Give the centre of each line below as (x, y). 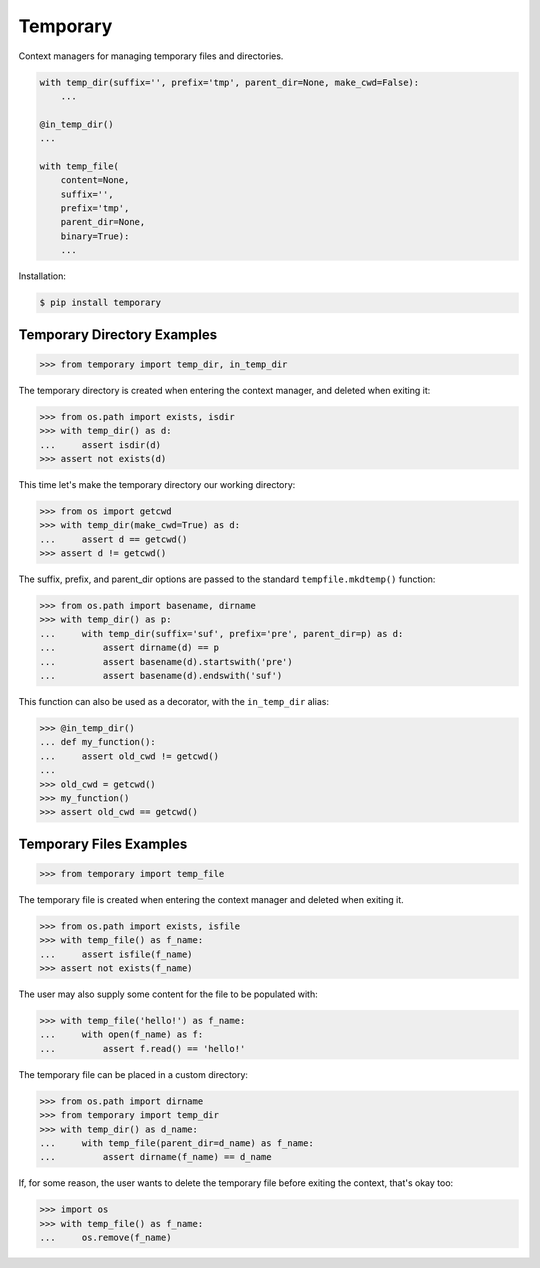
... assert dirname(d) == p (129, 648)
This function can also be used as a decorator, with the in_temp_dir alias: (174, 701)
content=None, (95, 180)
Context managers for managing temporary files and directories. (151, 56)
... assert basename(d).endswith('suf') (161, 675)
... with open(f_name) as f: (121, 1034)
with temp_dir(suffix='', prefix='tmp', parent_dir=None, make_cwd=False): (229, 82)
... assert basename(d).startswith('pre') (166, 661)
